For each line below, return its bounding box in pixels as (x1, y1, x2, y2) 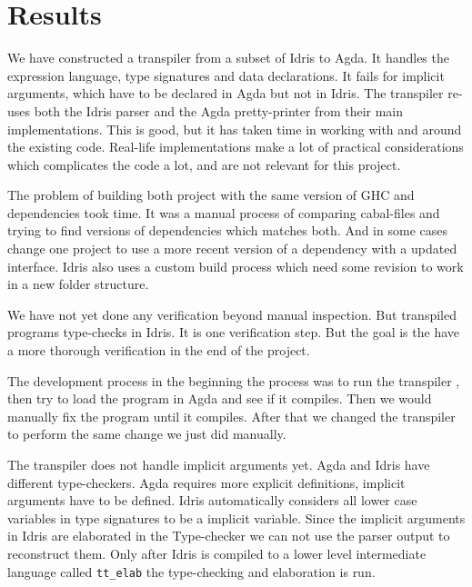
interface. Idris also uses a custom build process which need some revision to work (7, 256, 464, 275)
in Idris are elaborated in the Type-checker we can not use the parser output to (7, 526, 450, 545)
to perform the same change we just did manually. (7, 424, 286, 443)
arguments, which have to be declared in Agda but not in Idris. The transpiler (7, 84, 444, 103)
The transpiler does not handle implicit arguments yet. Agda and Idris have (7, 455, 430, 473)
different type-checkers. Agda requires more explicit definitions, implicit (7, 473, 406, 492)
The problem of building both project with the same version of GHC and (7, 185, 415, 204)
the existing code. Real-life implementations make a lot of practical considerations (7, 137, 464, 156)
